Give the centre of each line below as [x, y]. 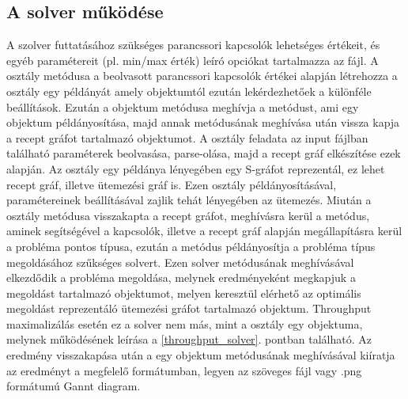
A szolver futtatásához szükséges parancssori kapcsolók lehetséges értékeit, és [193, 45]
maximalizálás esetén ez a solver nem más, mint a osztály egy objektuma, [185, 323]
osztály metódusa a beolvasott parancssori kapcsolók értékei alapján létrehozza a [202, 76]
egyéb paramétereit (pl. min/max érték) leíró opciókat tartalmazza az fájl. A [193, 60]
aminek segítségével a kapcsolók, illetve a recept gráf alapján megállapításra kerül [204, 231]
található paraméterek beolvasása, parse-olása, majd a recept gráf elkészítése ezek [204, 153]
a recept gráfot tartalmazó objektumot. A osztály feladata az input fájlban [187, 137]
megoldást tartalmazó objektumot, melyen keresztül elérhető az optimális [184, 293]
